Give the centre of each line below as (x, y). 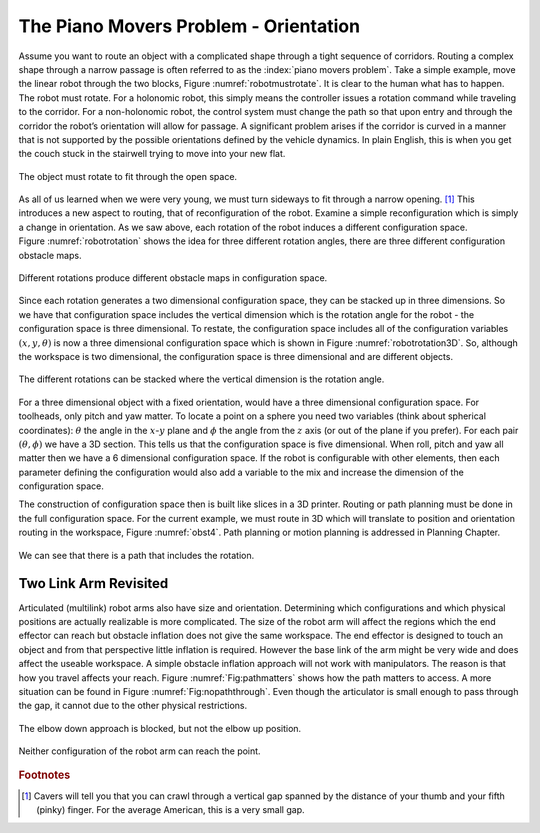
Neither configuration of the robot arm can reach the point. (139, 751)
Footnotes (44, 775)
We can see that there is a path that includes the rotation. (136, 555)
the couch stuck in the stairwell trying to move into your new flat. (152, 154)
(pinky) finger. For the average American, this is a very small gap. (170, 810)
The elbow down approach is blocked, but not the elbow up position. (160, 728)
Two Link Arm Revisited (93, 583)
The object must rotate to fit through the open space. (128, 176)
